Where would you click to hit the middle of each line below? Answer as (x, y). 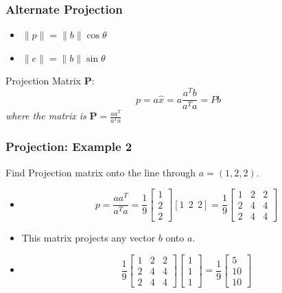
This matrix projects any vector (89, 238)
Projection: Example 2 (69, 146)
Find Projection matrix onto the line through (101, 172)
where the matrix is (46, 116)
